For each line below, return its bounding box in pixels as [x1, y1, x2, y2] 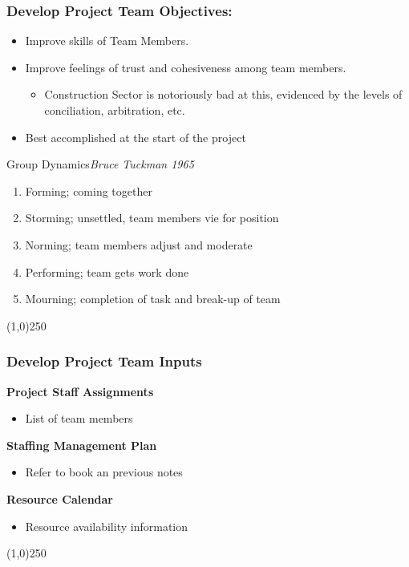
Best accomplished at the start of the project [25, 128, 246, 145]
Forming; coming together [25, 182, 152, 199]
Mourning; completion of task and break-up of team [25, 290, 281, 307]
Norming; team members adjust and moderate [25, 236, 253, 253]
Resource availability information [25, 517, 188, 534]
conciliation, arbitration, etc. [44, 102, 185, 118]
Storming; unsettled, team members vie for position [25, 209, 279, 226]
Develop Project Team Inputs [6, 351, 202, 371]
